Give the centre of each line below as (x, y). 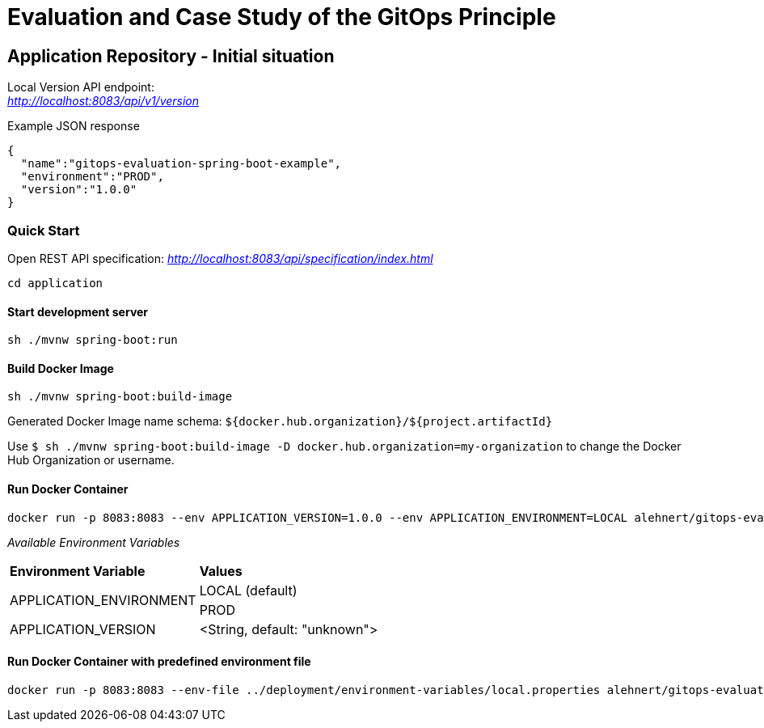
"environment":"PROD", (92, 177)
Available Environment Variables (94, 542)
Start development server (78, 311)
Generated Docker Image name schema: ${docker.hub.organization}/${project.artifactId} (280, 421)
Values (221, 571)
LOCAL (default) (248, 590)
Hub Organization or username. (91, 460)
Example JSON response (74, 126)
